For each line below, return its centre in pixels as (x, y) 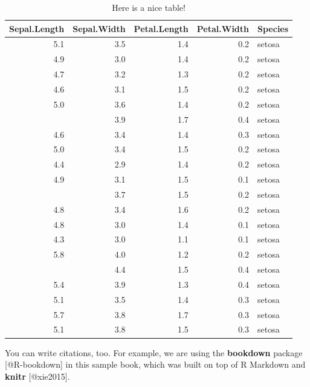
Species (273, 28)
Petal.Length (161, 28)
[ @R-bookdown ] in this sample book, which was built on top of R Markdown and (155, 364)
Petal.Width (223, 28)
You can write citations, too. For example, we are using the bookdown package (154, 352)
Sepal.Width (99, 28)
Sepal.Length (37, 28)
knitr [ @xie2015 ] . (37, 376)
